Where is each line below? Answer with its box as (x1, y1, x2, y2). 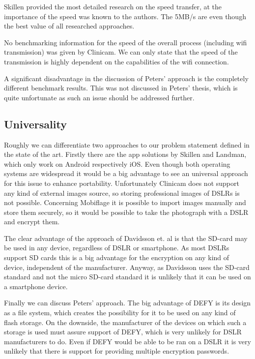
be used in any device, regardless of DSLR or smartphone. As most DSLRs (4, 242, 229, 253)
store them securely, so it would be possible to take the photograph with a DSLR (4, 207, 249, 217)
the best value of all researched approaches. (4, 21, 135, 31)
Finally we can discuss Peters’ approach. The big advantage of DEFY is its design (4, 298, 251, 308)
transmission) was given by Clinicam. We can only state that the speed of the (4, 47, 238, 57)
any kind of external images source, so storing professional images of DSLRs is (4, 187, 240, 198)
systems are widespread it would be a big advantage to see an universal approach (4, 168, 248, 179)
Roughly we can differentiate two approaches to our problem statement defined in (4, 139, 250, 150)
